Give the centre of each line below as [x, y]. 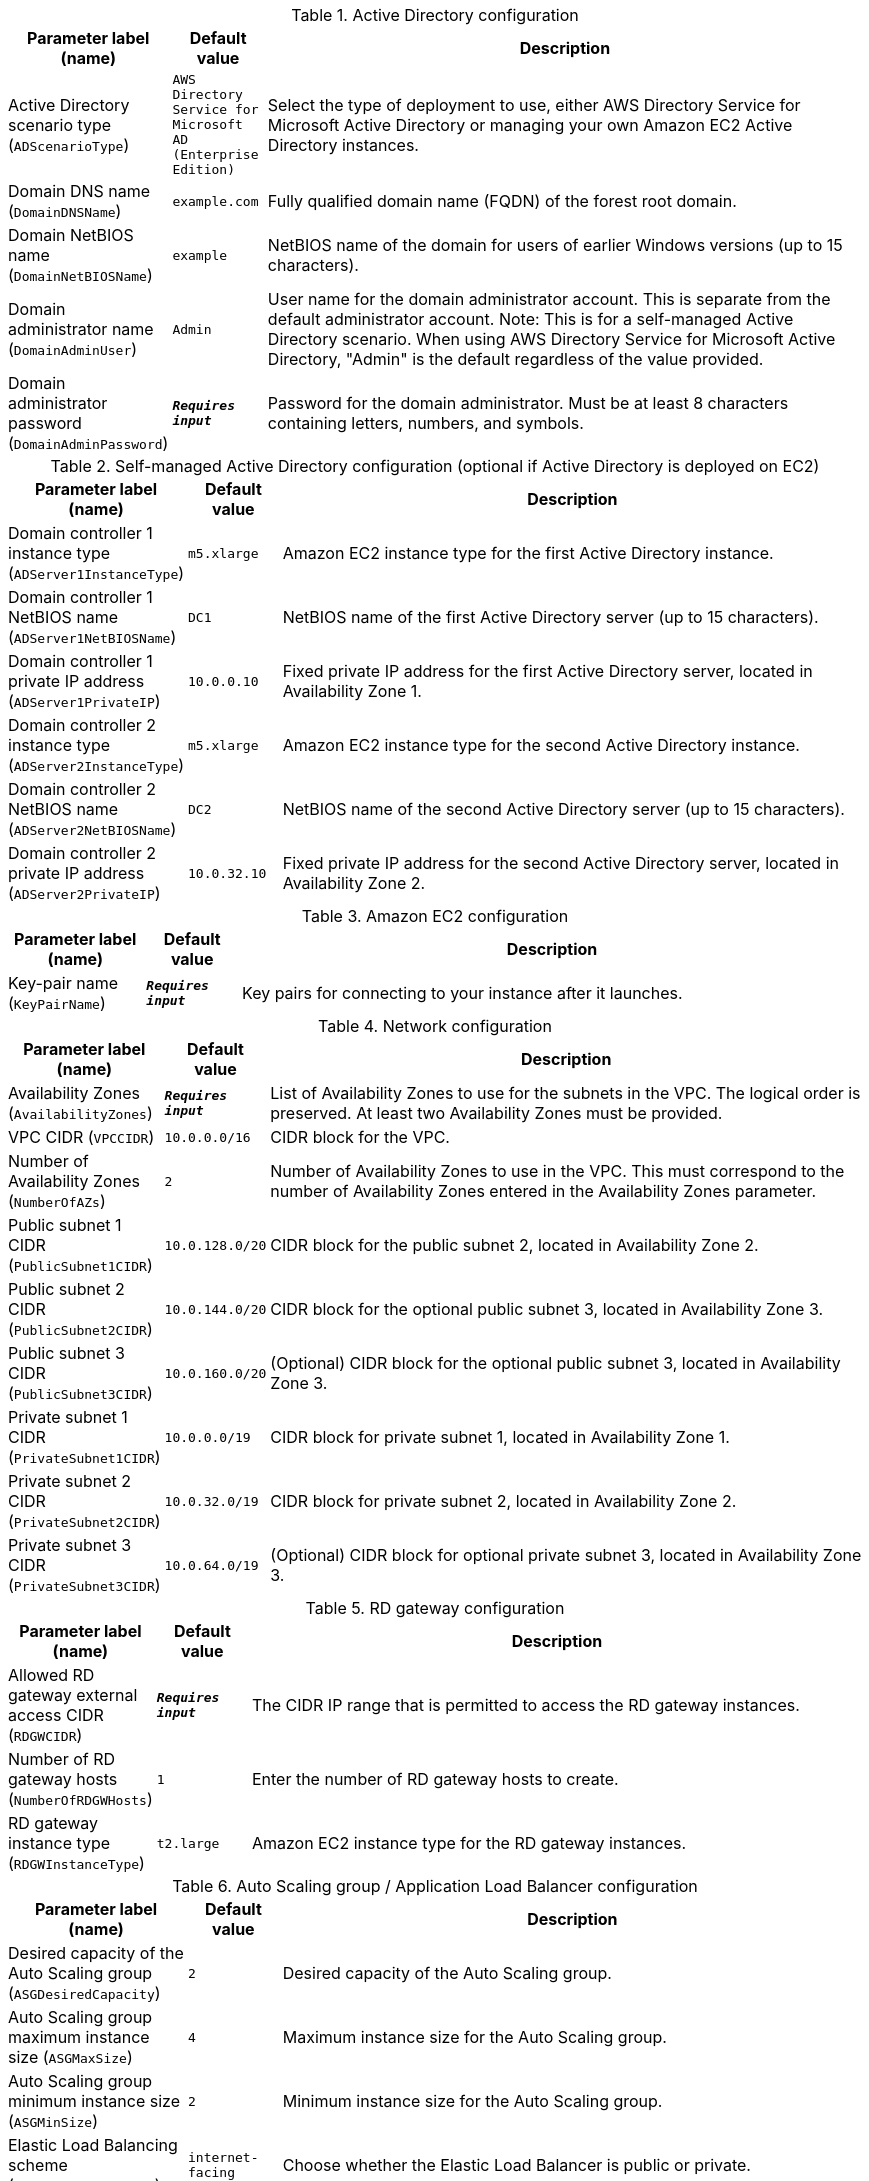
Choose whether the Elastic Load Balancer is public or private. [516, 2165]
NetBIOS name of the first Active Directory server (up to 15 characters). [550, 617]
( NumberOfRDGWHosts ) [80, 1799]
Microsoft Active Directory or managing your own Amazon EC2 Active [530, 124]
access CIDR [56, 1715]
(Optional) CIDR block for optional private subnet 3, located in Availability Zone [566, 1555]
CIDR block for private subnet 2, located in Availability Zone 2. [503, 1501]
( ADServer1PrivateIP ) [84, 701]
